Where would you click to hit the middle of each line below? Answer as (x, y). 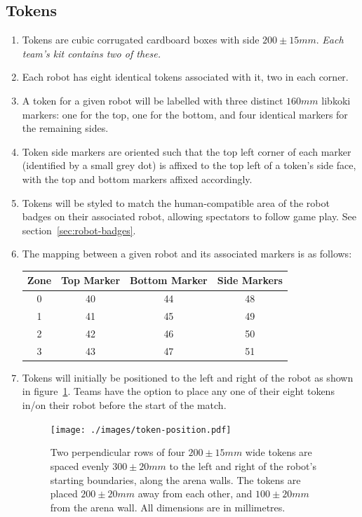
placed (64, 493)
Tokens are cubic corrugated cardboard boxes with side (141, 40)
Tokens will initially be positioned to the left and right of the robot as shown (188, 377)
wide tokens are (279, 452)
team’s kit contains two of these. (91, 53)
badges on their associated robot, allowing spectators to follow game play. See (189, 216)
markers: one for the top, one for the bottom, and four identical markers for (185, 114)
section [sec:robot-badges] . (79, 230)
